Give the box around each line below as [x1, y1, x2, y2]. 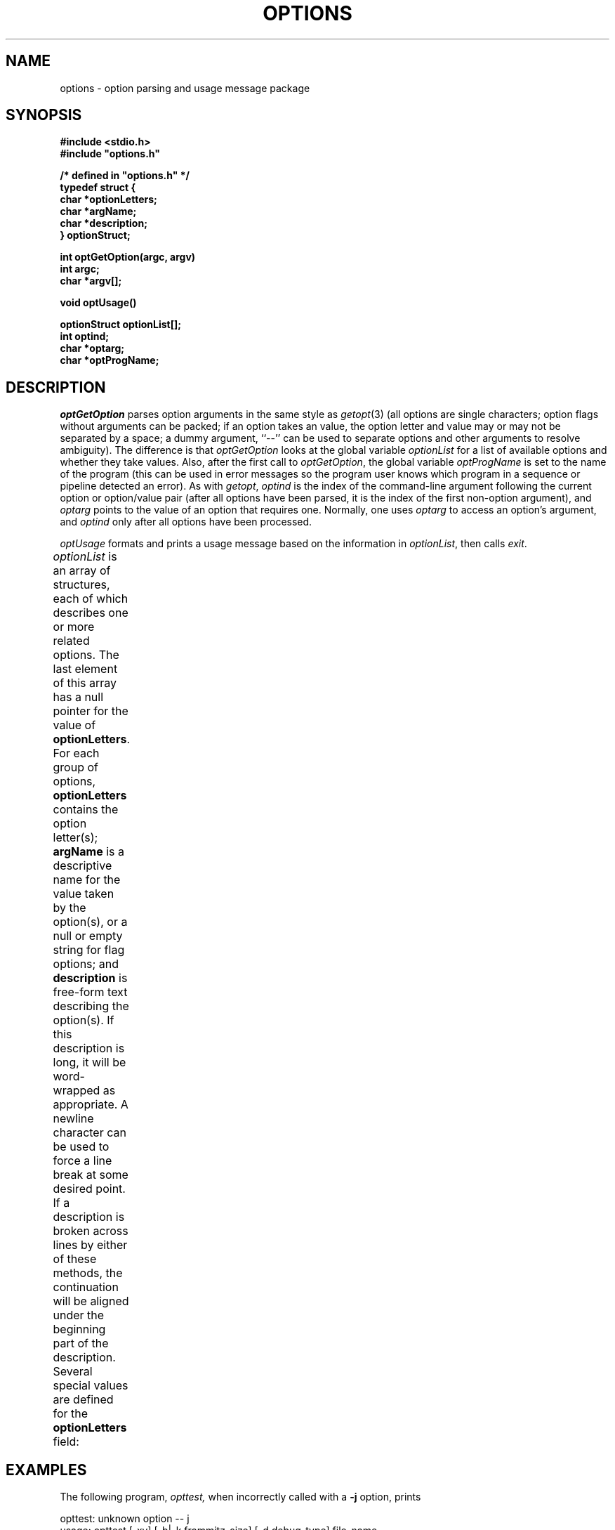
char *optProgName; [60, 354, 159, 367]
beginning [53, 1322, 106, 1337]
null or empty [53, 929, 123, 943]
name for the [53, 872, 121, 887]
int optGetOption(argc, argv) [60, 251, 196, 263]
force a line [53, 1153, 112, 1168]
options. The [53, 648, 119, 662]
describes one [53, 606, 128, 620]
